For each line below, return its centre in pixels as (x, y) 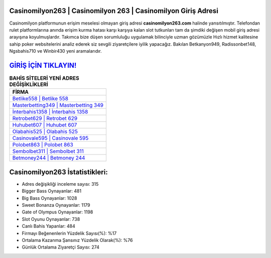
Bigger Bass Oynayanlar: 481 (52, 191)
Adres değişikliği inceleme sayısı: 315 (60, 184)
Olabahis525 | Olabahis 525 (45, 132)
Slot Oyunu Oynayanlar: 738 (51, 219)
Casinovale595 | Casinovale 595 (50, 138)
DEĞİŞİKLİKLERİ (29, 84)
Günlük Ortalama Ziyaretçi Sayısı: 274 (61, 247)
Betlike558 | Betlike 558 (40, 99)
